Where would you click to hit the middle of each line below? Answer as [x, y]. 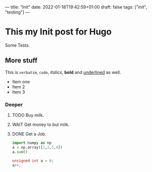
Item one [21, 82]
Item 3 [18, 92]
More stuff [21, 60]
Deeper [14, 104]
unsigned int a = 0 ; [33, 161]
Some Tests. [17, 45]
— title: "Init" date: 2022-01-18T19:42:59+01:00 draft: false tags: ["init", [76, 7]
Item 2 [18, 86]
